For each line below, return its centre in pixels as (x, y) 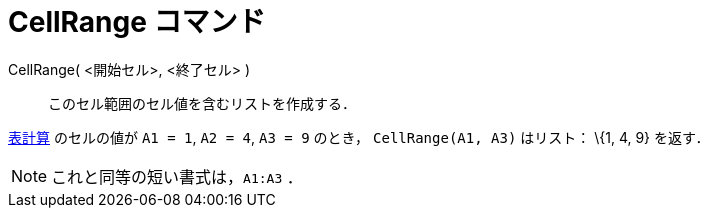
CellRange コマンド (137, 22)
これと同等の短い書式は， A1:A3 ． (177, 176)
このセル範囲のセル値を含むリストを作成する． (202, 103)
